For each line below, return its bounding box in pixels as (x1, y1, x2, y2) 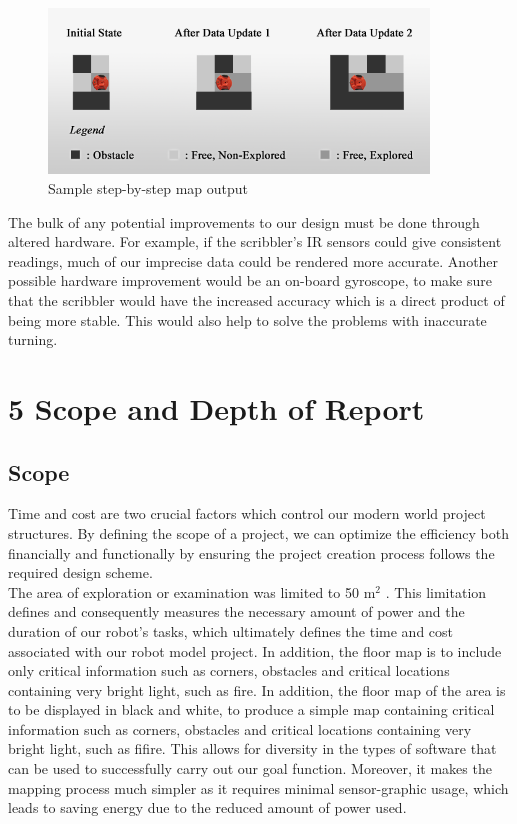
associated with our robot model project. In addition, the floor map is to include (8, 640, 502, 661)
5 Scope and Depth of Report (8, 387, 425, 428)
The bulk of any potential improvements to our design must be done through (8, 211, 480, 232)
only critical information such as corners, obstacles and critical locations (8, 660, 450, 681)
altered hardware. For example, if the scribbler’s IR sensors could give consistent (8, 231, 502, 252)
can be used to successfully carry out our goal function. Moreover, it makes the (8, 758, 492, 779)
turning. (8, 329, 58, 350)
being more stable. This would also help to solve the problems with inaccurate (8, 309, 487, 330)
